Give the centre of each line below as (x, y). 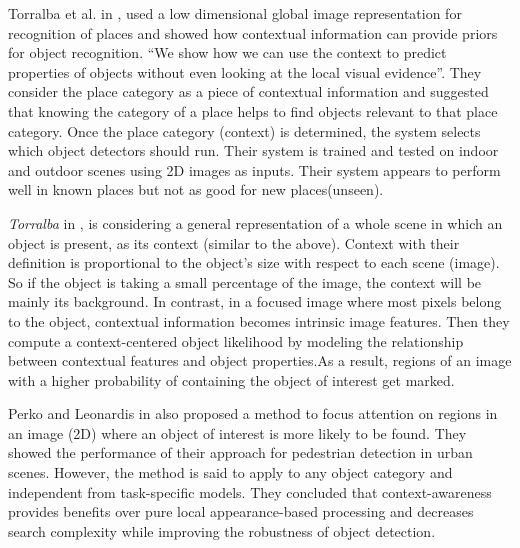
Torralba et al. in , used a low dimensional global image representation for (235, 13)
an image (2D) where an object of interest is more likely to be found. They (237, 432)
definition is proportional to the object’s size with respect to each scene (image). (254, 262)
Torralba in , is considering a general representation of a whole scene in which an (255, 222)
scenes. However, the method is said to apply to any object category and (230, 472)
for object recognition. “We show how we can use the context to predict (227, 52)
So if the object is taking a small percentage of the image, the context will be (245, 281)
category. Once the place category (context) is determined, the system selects (244, 130)
